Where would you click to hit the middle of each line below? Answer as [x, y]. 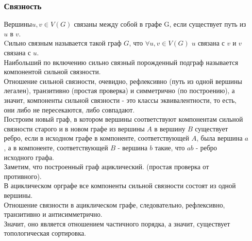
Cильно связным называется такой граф [63, 43]
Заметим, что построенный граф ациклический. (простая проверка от [107, 167]
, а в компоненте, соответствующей [56, 147]
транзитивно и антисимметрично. [53, 214]
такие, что [170, 147]
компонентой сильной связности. [52, 72]
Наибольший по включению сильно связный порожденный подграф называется [121, 62]
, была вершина [219, 138]
